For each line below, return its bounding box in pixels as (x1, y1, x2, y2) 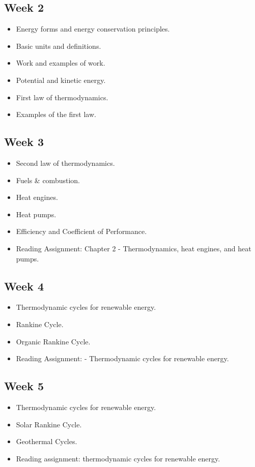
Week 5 (4, 378, 44, 394)
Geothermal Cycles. (16, 436, 77, 447)
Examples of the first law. (16, 109, 96, 120)
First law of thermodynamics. (16, 92, 108, 102)
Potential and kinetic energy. (16, 74, 106, 85)
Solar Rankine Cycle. (16, 419, 82, 429)
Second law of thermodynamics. (16, 157, 115, 168)
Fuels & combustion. (16, 174, 80, 185)
